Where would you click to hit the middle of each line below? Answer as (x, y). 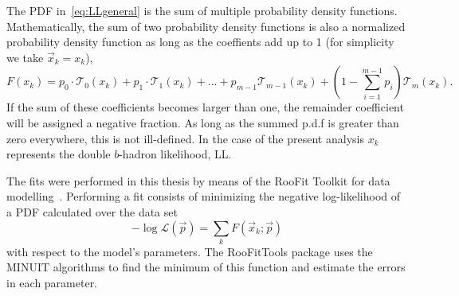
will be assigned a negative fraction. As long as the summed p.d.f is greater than (203, 122)
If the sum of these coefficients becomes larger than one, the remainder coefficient (205, 107)
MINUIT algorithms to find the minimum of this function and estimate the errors (206, 267)
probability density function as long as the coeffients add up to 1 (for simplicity (200, 42)
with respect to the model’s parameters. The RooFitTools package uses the (190, 251)
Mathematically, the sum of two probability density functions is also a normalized (206, 26)
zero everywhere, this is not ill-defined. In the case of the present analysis (185, 138)
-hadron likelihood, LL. (175, 154)
